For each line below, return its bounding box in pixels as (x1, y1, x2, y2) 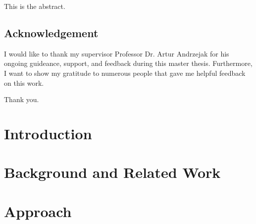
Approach (4, 201, 72, 221)
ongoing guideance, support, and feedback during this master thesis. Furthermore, (4, 58, 253, 68)
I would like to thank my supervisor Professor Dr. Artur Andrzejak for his (4, 48, 229, 58)
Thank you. (4, 94, 39, 105)
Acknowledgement (4, 25, 99, 40)
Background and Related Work (4, 162, 221, 182)
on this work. (4, 77, 44, 88)
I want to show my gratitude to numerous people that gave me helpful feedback (4, 67, 246, 78)
